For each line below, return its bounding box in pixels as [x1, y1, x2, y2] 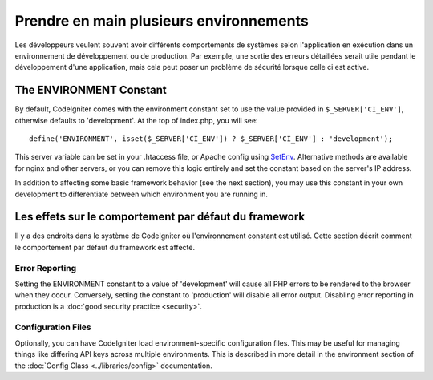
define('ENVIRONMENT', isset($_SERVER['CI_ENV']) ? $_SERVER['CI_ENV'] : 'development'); [29, 135, 393, 144]
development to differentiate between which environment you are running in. [14, 189, 269, 199]
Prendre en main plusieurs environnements [14, 12, 309, 30]
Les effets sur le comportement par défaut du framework [14, 210, 305, 224]
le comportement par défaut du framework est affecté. [14, 242, 196, 252]
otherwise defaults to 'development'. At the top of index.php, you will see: [14, 115, 258, 125]
